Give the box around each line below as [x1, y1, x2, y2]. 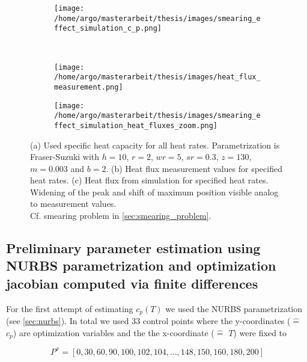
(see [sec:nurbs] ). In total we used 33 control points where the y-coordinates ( [6, 314, 291, 327]
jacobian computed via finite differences [6, 274, 258, 292]
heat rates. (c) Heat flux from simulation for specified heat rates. [30, 174, 269, 186]
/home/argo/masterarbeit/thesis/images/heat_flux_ [54, 73, 261, 82]
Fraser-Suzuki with [30, 150, 100, 163]
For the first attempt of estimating [6, 302, 133, 314]
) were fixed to [233, 326, 287, 339]
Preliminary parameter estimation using [6, 239, 261, 257]
